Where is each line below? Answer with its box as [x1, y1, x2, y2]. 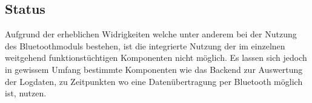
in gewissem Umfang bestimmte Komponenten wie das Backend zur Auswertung [5, 63, 303, 75]
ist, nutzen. [5, 87, 47, 99]
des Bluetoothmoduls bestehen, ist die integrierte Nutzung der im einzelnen [5, 39, 285, 52]
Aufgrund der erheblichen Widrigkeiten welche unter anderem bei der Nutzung [5, 28, 297, 40]
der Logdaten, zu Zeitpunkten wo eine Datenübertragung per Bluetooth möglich [5, 75, 303, 87]
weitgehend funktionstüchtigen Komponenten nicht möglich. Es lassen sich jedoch [5, 51, 307, 64]
